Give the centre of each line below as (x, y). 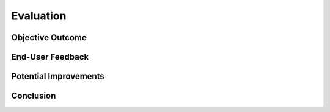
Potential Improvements (58, 76)
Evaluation (39, 16)
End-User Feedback (50, 57)
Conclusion (34, 96)
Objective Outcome (49, 37)
